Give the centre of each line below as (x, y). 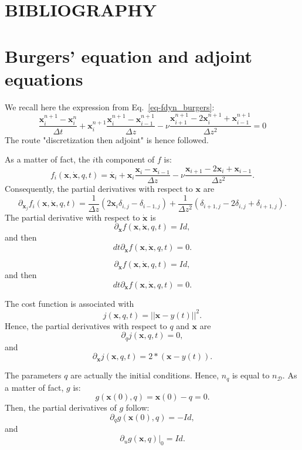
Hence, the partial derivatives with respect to (86, 325)
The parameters (33, 375)
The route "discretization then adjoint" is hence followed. (107, 139)
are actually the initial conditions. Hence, (145, 375)
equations (44, 78)
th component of (125, 159)
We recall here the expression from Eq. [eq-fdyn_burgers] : (110, 106)
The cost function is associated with (69, 303)
